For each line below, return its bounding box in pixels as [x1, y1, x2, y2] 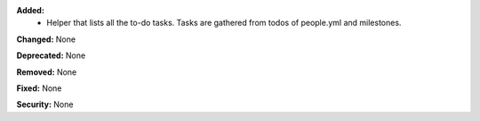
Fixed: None [16, 83, 62, 93]
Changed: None [16, 34, 76, 44]
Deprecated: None [16, 50, 86, 61]
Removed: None [16, 67, 77, 77]
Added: [16, 5, 44, 15]
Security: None [16, 99, 74, 110]
